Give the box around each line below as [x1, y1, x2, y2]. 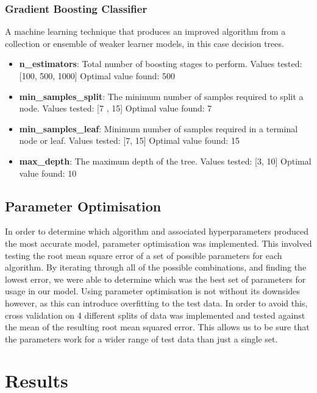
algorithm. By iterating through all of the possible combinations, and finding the [5, 261, 307, 274]
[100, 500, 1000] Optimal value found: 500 [19, 69, 175, 82]
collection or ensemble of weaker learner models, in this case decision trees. [5, 37, 284, 49]
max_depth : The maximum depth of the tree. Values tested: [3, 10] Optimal [19, 154, 312, 167]
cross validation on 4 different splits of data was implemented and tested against [5, 308, 305, 321]
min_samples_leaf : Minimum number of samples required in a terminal [19, 122, 298, 135]
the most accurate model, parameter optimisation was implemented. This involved [5, 236, 312, 249]
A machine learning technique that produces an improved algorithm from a [5, 25, 286, 38]
